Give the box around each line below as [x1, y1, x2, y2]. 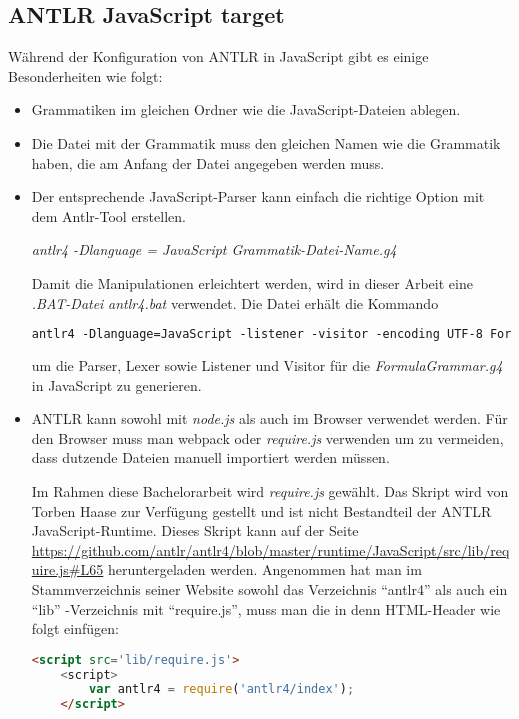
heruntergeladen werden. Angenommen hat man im [107, 559, 422, 580]
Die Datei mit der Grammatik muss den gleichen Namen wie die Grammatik [31, 132, 501, 153]
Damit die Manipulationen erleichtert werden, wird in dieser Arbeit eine [31, 272, 473, 293]
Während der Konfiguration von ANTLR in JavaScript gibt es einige [8, 46, 429, 67]
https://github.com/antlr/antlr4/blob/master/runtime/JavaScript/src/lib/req [31, 539, 510, 560]
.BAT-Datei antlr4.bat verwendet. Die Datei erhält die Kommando [31, 292, 439, 313]
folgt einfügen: [31, 618, 119, 639]
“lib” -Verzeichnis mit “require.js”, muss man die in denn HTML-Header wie [31, 598, 501, 619]
